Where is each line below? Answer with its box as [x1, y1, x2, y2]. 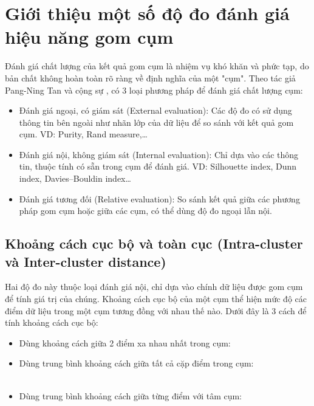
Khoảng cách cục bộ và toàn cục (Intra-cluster [5, 234, 303, 253]
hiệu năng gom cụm [5, 24, 174, 49]
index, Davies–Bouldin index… [19, 172, 131, 185]
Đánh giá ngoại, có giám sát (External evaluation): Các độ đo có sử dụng [19, 104, 292, 117]
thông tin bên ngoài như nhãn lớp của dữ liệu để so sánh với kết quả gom [19, 115, 294, 128]
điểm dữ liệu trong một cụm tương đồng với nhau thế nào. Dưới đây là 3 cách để [5, 304, 307, 317]
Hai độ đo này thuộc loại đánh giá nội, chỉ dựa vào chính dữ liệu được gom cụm [5, 280, 303, 293]
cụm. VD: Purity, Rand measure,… [19, 128, 148, 140]
